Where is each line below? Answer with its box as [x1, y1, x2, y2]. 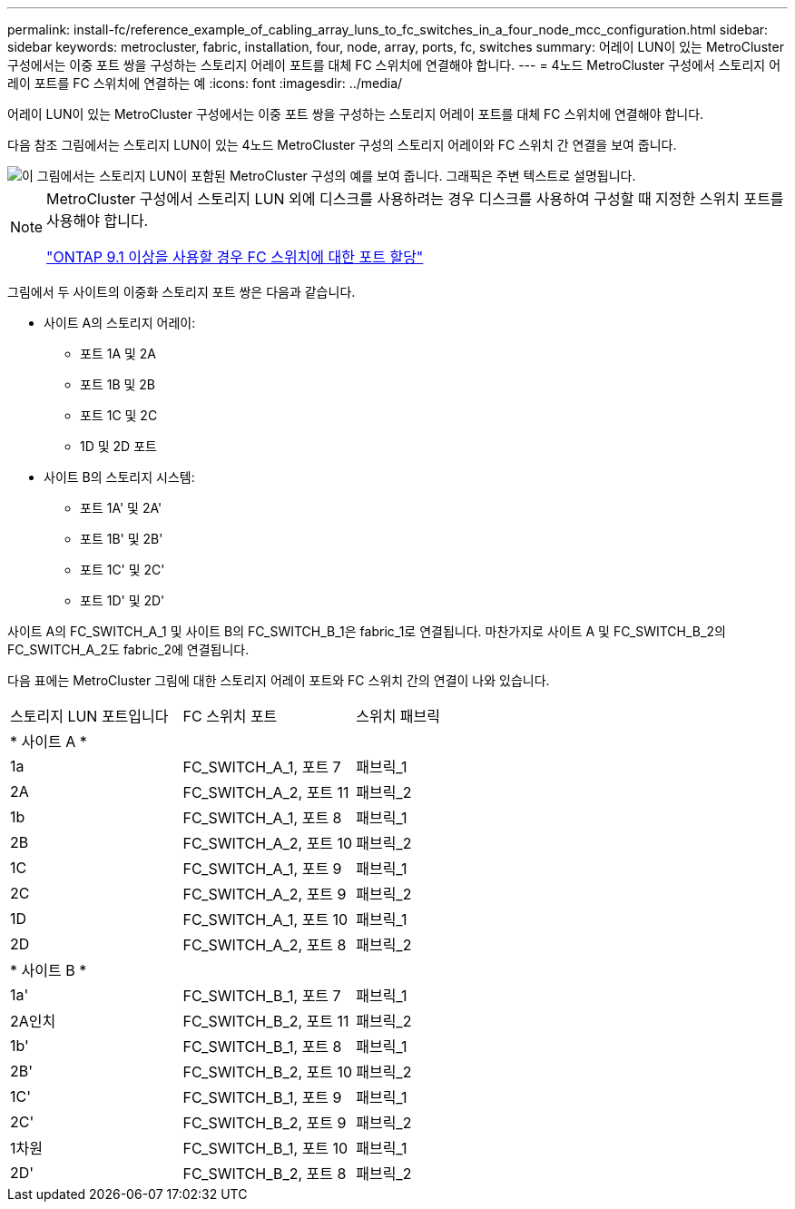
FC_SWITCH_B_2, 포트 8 [182, 1165, 347, 1183]
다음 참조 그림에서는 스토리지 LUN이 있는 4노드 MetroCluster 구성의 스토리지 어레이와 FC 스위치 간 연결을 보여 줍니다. [7, 137, 677, 152]
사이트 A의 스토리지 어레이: [44, 315, 196, 330]
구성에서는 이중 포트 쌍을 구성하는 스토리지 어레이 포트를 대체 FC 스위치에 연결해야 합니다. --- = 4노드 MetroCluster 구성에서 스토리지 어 [7, 57, 781, 73]
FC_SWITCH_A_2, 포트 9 [182, 885, 347, 903]
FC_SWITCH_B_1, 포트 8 [182, 1037, 342, 1056]
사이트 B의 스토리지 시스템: [44, 469, 195, 485]
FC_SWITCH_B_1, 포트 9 [182, 1088, 342, 1106]
